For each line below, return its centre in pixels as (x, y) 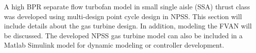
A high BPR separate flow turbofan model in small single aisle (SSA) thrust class (127, 6)
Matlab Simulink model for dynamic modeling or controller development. (114, 45)
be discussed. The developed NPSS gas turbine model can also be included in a (123, 35)
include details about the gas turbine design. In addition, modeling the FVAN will (128, 26)
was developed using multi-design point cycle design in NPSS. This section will (123, 16)
